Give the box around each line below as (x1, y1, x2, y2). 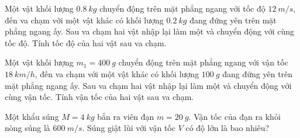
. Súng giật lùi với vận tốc (82, 122, 175, 134)
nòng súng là (5, 122, 50, 134)
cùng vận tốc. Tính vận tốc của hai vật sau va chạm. (5, 91, 194, 103)
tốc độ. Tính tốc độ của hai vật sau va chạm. (5, 36, 167, 49)
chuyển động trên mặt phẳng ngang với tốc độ (99, 2, 265, 14)
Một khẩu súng (5, 110, 59, 122)
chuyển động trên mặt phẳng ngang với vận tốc (118, 56, 288, 68)
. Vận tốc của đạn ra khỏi (188, 110, 281, 122)
